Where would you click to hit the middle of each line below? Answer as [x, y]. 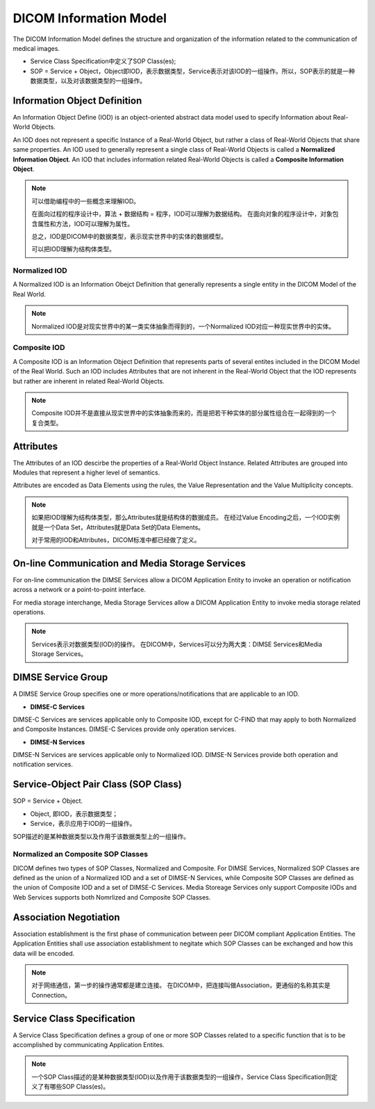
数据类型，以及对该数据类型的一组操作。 [88, 81]
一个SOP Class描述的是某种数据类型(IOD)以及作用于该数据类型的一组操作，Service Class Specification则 [182, 1077]
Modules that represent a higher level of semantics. [86, 472]
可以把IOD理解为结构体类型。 [74, 249]
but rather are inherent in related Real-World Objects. [89, 381]
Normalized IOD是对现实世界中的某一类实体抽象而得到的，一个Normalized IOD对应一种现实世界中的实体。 [183, 326]
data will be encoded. [44, 953]
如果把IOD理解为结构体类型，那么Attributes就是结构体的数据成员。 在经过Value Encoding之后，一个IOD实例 [186, 518]
